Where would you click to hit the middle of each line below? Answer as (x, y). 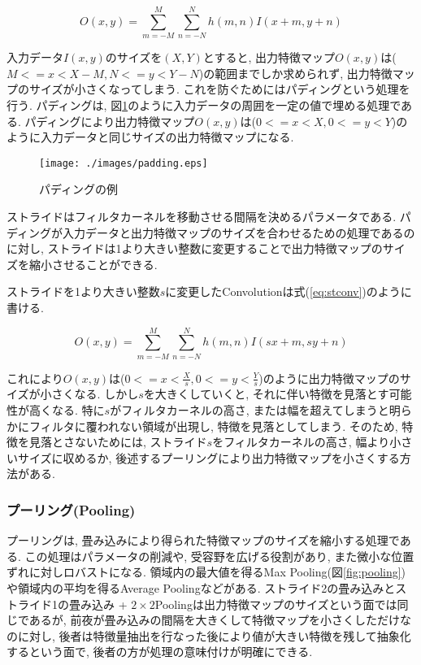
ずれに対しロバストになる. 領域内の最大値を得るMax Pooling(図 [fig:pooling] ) (206, 572)
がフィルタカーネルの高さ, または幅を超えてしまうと (250, 410)
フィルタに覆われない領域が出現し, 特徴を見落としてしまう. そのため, (213, 426)
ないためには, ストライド (141, 442)
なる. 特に (78, 410)
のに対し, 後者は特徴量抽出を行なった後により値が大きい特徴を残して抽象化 (209, 635)
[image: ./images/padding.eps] (124, 163)
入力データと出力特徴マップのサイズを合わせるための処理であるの (239, 232)
